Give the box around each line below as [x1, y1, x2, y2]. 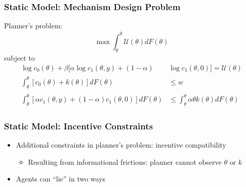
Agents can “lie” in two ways [16, 173, 106, 184]
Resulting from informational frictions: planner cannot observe [28, 156, 222, 167]
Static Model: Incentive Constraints [4, 119, 153, 132]
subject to [4, 53, 35, 63]
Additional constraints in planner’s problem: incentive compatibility [16, 139, 226, 150]
